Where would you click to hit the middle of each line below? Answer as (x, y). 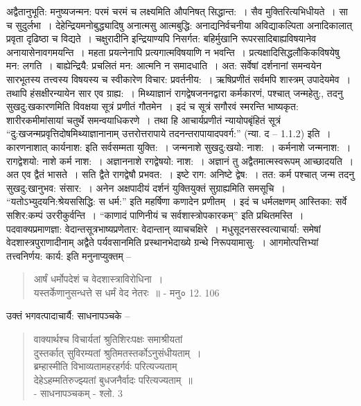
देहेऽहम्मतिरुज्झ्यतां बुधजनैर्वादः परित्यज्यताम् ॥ (113, 379)
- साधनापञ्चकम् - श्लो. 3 (78, 393)
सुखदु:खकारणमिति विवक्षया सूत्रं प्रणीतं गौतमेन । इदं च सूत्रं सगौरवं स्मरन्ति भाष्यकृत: (152, 106)
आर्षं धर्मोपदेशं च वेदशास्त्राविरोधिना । (98, 279)
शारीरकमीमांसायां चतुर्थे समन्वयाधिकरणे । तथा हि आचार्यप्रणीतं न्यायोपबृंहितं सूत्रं (144, 120)
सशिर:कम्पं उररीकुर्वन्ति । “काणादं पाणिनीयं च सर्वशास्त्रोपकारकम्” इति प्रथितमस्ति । (155, 214)
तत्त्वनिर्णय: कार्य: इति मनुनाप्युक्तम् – (69, 255)
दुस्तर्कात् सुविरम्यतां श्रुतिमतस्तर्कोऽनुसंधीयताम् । (117, 352)
